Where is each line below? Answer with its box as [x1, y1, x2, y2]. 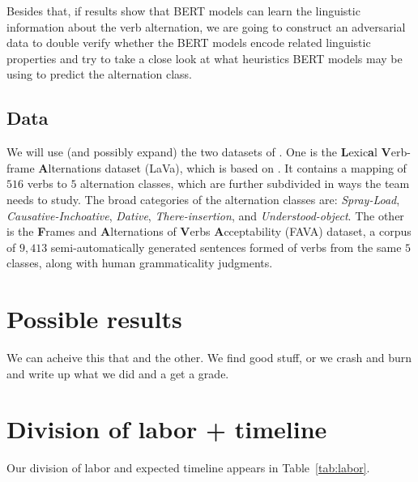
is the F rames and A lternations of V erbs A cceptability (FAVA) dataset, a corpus [6, 223, 412, 240]
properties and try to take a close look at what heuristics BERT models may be [6, 49, 403, 66]
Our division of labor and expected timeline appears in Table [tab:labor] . [6, 459, 370, 476]
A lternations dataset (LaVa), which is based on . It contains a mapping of [38, 159, 407, 176]
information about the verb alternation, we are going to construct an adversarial [6, 18, 406, 35]
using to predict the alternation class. [6, 66, 192, 83]
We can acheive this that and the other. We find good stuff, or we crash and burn [6, 349, 412, 366]
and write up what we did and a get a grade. [6, 365, 229, 382]
